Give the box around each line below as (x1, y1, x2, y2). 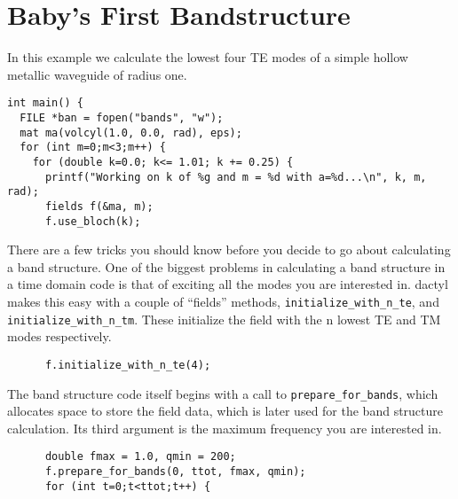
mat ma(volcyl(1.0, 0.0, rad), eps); (20, 126, 242, 139)
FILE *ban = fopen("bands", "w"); (20, 111, 224, 124)
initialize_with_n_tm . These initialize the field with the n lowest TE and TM (7, 309, 441, 328)
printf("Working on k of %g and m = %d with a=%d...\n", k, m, (44, 170, 427, 183)
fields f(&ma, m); (44, 199, 154, 213)
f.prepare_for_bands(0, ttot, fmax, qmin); (44, 465, 306, 479)
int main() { (7, 97, 83, 110)
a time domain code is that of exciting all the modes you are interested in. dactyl (7, 275, 448, 293)
